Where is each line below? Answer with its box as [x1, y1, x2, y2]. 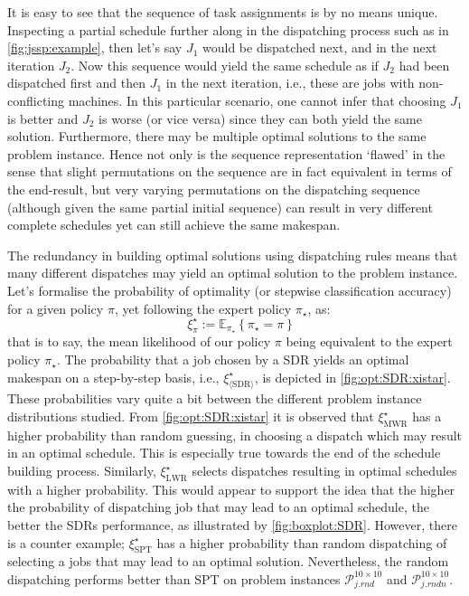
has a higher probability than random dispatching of [156, 533, 447, 552]
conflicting [7, 90, 65, 109]
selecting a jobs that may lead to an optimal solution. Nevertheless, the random [7, 552, 449, 571]
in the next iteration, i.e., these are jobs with [165, 73, 415, 92]
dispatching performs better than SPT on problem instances [7, 569, 341, 588]
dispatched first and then [7, 73, 146, 92]
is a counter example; [7, 533, 125, 552]
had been [399, 55, 450, 74]
